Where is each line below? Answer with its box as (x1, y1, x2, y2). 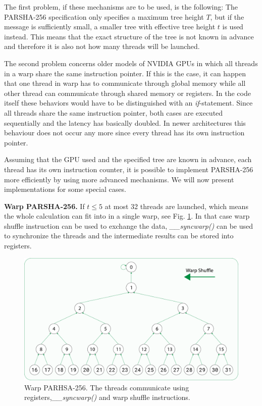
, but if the (210, 11, 244, 22)
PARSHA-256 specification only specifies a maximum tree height (4, 11, 204, 22)
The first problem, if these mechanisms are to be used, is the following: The (4, 2, 238, 12)
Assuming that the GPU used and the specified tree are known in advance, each (4, 154, 252, 165)
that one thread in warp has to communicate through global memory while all (4, 78, 246, 88)
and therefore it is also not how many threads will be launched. (4, 41, 200, 52)
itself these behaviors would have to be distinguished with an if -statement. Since (4, 97, 253, 108)
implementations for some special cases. (4, 184, 126, 194)
